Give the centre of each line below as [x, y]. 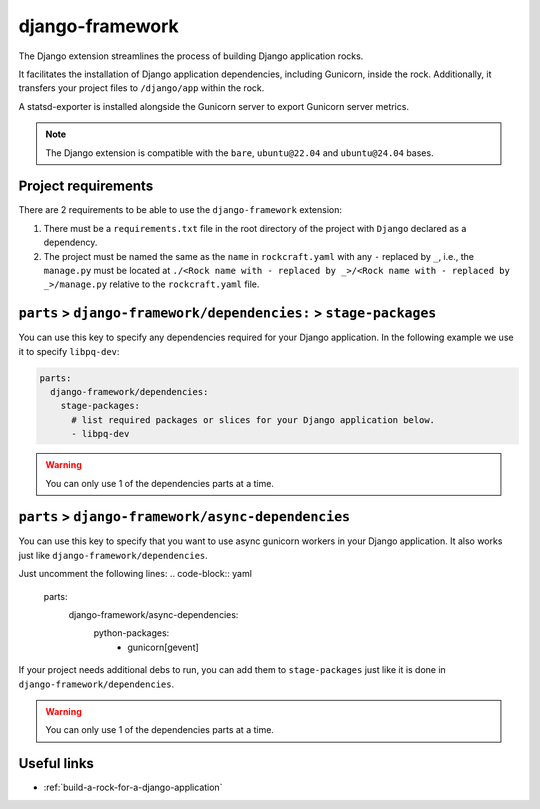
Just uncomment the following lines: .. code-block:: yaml [135, 574]
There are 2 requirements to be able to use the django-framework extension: [180, 210]
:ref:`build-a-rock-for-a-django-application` [133, 787]
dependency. [70, 242]
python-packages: [131, 633]
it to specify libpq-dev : [69, 351]
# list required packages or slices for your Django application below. [253, 419]
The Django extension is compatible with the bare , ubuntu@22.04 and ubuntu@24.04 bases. [239, 152]
